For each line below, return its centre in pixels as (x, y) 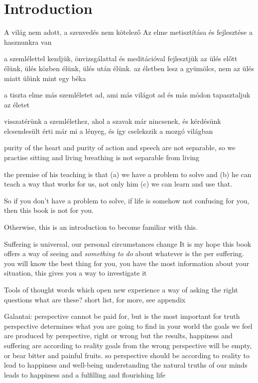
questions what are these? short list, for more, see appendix (95, 299)
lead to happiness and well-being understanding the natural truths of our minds (126, 365)
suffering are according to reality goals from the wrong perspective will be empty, (128, 345)
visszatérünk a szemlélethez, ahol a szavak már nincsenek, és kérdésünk (113, 121)
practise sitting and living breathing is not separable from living (102, 157)
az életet (17, 104)
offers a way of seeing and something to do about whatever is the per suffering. (124, 253)
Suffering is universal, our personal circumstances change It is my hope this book (128, 243)
